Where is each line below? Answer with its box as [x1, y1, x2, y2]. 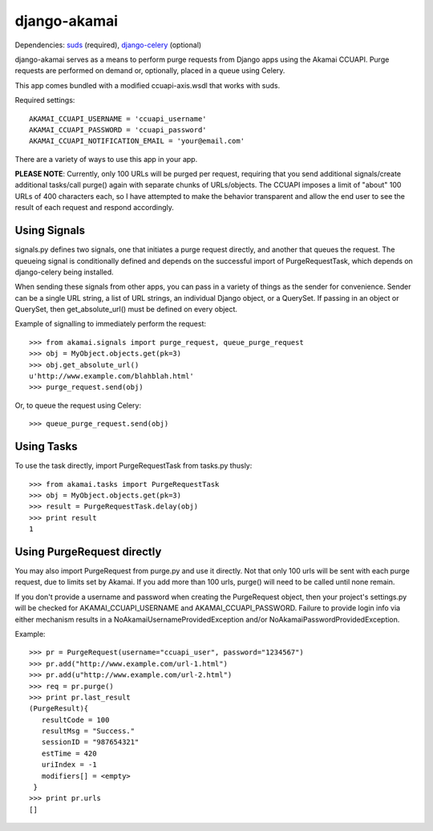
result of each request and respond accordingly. [14, 203, 174, 213]
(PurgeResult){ [29, 704, 89, 713]
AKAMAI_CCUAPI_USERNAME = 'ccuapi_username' [29, 114, 208, 124]
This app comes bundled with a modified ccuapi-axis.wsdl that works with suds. [14, 80, 281, 90]
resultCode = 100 [41, 715, 110, 724]
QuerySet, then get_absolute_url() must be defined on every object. [14, 305, 238, 314]
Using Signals [14, 224, 86, 237]
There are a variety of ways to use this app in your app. [14, 154, 198, 164]
